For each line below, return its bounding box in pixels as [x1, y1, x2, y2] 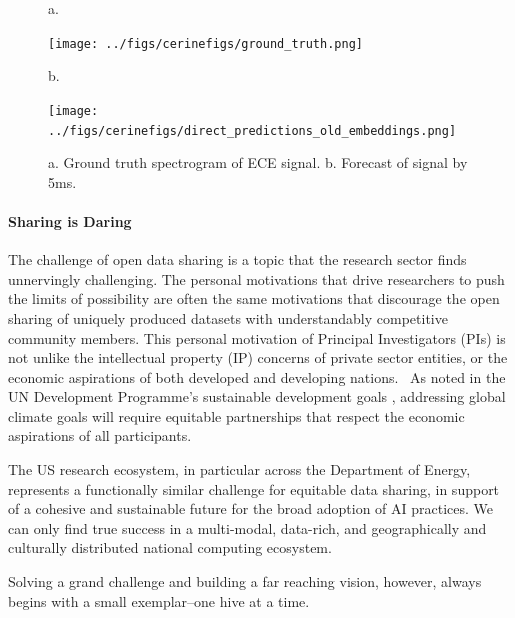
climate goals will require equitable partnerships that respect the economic [8, 405, 465, 426]
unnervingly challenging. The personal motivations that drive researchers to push [8, 268, 505, 289]
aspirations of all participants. [8, 425, 192, 446]
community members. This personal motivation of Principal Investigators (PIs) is [8, 327, 506, 348]
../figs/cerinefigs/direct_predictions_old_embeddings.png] [48, 123, 457, 138]
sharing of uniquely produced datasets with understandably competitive [8, 307, 448, 328]
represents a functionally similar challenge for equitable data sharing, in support [8, 478, 500, 499]
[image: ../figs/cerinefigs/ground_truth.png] [48, 36, 363, 51]
